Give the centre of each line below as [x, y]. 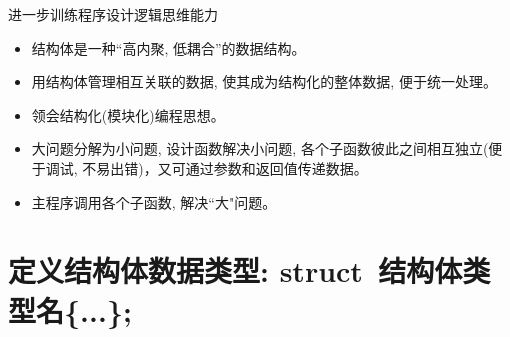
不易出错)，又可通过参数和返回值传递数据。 [225, 167]
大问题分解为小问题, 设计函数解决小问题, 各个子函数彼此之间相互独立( [260, 148]
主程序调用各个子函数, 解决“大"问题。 [154, 201]
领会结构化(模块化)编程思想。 [128, 114]
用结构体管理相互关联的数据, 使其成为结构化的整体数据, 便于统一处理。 [264, 81]
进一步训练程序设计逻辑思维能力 [113, 14]
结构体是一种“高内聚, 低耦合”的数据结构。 [168, 47]
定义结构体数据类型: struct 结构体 [235, 270]
